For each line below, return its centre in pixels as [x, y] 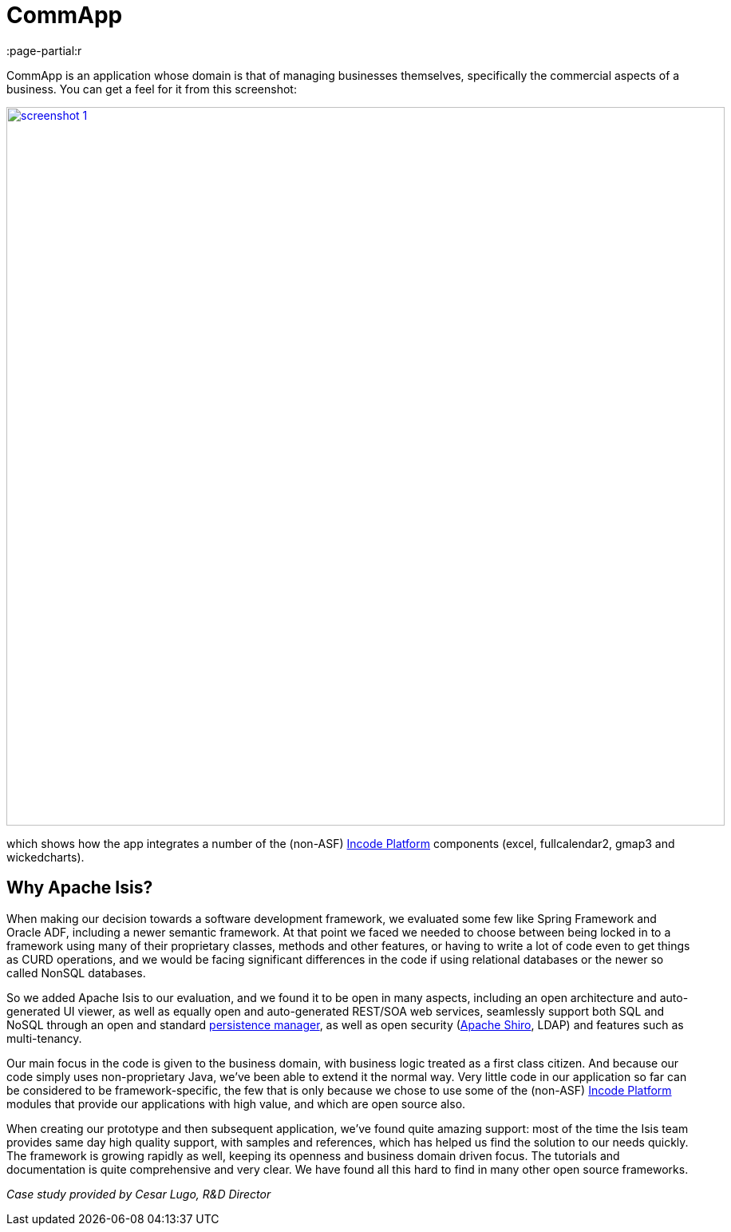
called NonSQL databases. [76, 973]
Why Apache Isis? [80, 888]
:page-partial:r [44, 50]
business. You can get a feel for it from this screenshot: [152, 89]
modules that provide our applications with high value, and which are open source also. [236, 1103]
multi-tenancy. [44, 1038]
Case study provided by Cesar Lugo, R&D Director [139, 1194]
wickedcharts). [45, 857]
